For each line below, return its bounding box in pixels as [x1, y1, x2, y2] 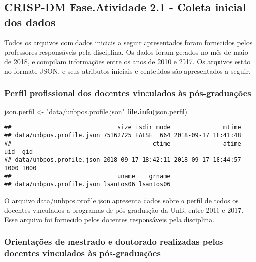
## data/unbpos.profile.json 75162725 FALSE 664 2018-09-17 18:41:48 [4, 132, 241, 139]
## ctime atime [4, 140, 241, 147]
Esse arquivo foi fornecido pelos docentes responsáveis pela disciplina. [4, 214, 215, 225]
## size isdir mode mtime [4, 123, 241, 131]
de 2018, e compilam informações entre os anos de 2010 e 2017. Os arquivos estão [4, 56, 251, 66]
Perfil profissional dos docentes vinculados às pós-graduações [4, 87, 251, 99]
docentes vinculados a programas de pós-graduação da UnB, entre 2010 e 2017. [4, 204, 244, 215]
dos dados [4, 14, 56, 29]
